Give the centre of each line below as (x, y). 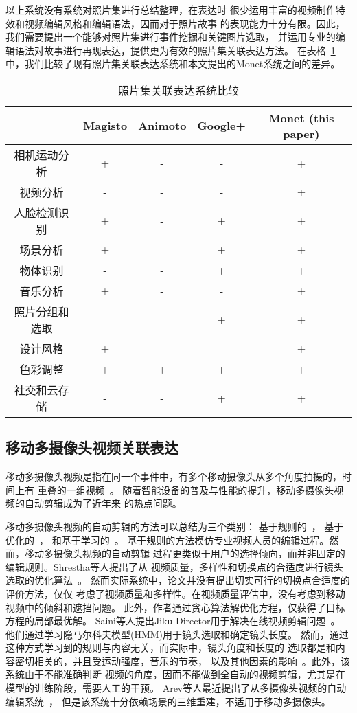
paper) (301, 133)
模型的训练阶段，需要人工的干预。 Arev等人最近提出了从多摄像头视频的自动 (176, 688)
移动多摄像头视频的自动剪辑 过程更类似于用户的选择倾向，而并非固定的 (185, 553)
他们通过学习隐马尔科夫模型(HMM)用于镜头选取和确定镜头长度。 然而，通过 (177, 634)
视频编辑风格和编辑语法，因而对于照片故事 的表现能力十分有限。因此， (185, 23)
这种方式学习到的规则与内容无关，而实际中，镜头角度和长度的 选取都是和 (171, 647)
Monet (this (301, 117)
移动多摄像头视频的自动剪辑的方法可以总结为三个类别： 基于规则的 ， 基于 (175, 526)
